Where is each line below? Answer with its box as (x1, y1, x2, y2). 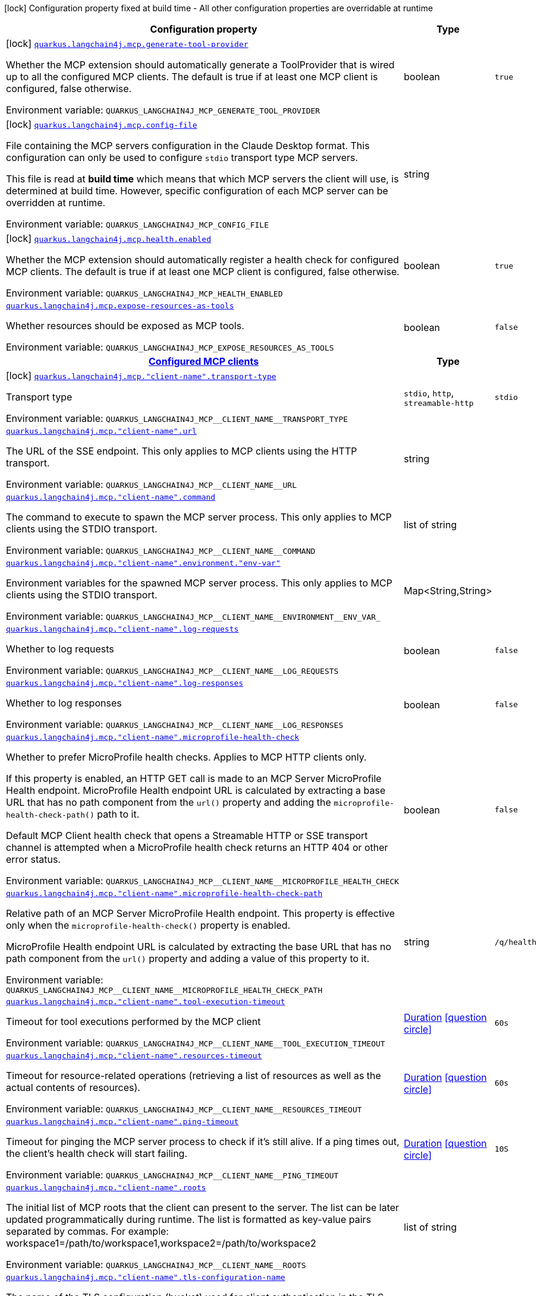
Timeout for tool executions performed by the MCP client (6, 1016, 261, 1027)
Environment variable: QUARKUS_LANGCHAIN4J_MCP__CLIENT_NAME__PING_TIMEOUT (6, 1169, 339, 1181)
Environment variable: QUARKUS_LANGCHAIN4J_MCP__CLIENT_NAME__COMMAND (6, 544, 316, 556)
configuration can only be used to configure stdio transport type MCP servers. (6, 152, 358, 163)
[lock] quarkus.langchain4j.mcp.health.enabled (6, 232, 211, 244)
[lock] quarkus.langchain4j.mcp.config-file (6, 118, 197, 130)
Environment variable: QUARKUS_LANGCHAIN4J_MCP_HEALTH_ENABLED (6, 287, 283, 299)
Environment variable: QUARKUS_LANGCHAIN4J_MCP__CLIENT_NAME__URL (6, 478, 297, 490)
